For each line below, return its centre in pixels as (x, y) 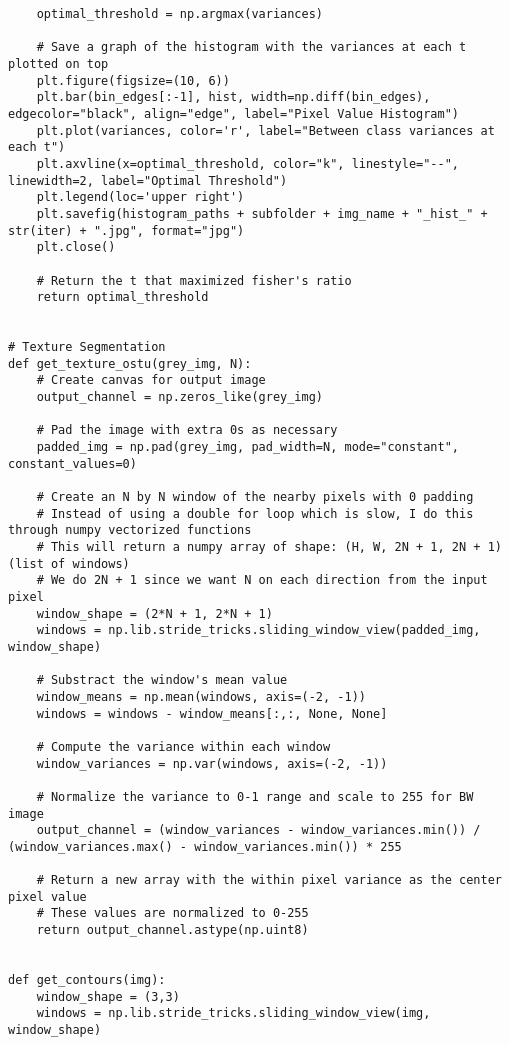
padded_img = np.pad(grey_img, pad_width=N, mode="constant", (248, 447)
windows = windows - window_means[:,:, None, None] (212, 713)
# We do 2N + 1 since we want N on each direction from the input (262, 580)
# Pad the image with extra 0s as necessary (187, 430)
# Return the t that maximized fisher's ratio (194, 280)
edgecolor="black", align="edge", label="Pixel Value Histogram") (234, 113)
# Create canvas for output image (151, 380)
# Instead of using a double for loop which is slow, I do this (255, 513)
